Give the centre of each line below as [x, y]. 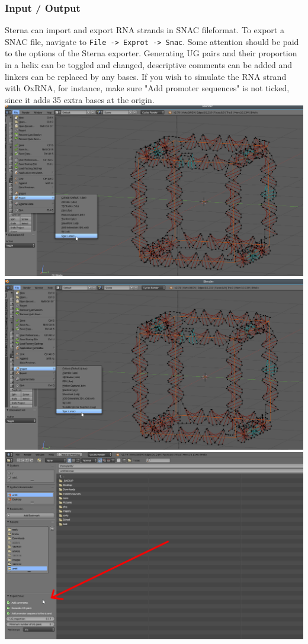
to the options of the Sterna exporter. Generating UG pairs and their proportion [151, 53]
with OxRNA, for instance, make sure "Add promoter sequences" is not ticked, [147, 88]
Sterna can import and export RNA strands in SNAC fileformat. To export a [145, 30]
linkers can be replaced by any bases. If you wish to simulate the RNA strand [146, 76]
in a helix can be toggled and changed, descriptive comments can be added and [149, 65]
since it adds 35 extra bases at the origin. [80, 99]
